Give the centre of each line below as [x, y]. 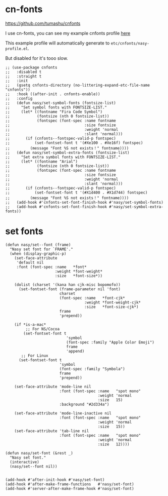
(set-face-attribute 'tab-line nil [52, 431]
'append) [75, 351]
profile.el [17, 49]
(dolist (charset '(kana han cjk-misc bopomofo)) [68, 285]
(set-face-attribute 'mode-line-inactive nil [63, 413]
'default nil [30, 262]
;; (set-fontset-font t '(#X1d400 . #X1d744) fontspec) [76, 193]
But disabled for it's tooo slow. [37, 58]
